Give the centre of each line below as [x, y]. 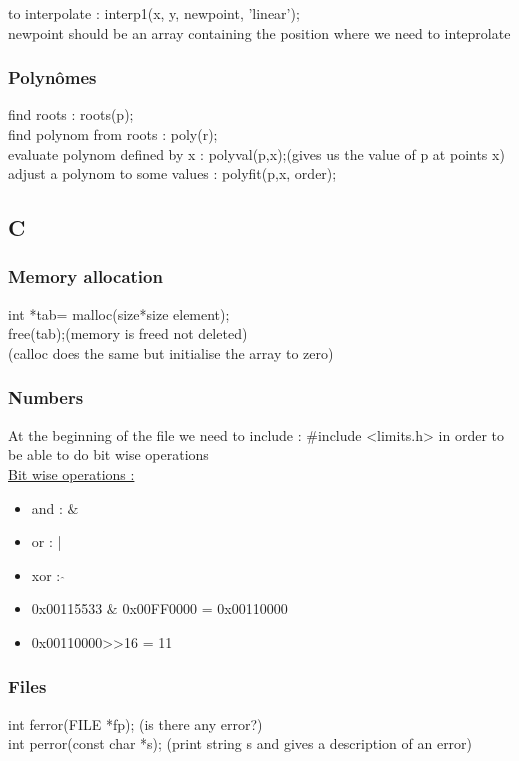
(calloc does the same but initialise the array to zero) [171, 352]
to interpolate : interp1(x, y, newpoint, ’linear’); [154, 13]
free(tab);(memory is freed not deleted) [128, 333]
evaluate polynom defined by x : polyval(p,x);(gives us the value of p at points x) [256, 153]
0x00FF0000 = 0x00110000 [205, 608]
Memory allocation [85, 276]
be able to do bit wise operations [108, 454]
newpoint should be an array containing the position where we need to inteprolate [259, 32]
